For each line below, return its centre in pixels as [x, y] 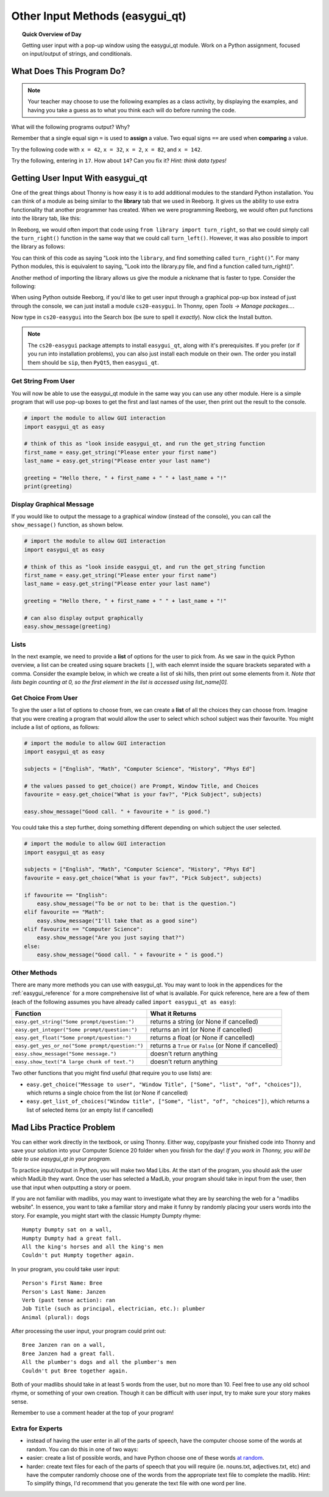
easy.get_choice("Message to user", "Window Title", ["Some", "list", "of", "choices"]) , [164, 1084]
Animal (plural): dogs [56, 1317]
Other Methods [34, 972]
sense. [20, 1401]
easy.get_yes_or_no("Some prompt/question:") [79, 1045]
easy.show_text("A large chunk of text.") [75, 1062]
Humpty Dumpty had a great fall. [72, 1238]
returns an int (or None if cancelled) [201, 1030]
